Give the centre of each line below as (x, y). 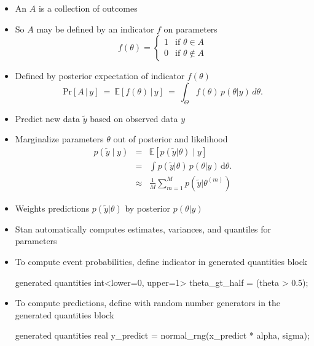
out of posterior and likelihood (171, 139)
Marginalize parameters (59, 139)
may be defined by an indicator (95, 29)
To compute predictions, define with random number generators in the (148, 303)
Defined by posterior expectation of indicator (100, 76)
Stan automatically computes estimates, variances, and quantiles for (143, 229)
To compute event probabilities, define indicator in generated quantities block (161, 262)
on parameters (190, 29)
